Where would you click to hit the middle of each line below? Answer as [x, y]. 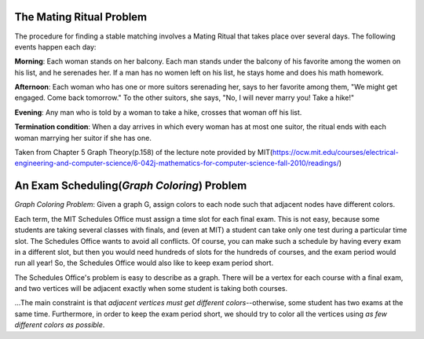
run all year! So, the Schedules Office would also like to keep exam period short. [144, 263]
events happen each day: [55, 46]
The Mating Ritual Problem [81, 17]
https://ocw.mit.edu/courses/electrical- [336, 153]
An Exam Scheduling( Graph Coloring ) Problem [131, 186]
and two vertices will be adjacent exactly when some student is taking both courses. [151, 289]
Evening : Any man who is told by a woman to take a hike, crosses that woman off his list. [158, 112]
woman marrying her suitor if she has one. [83, 138]
